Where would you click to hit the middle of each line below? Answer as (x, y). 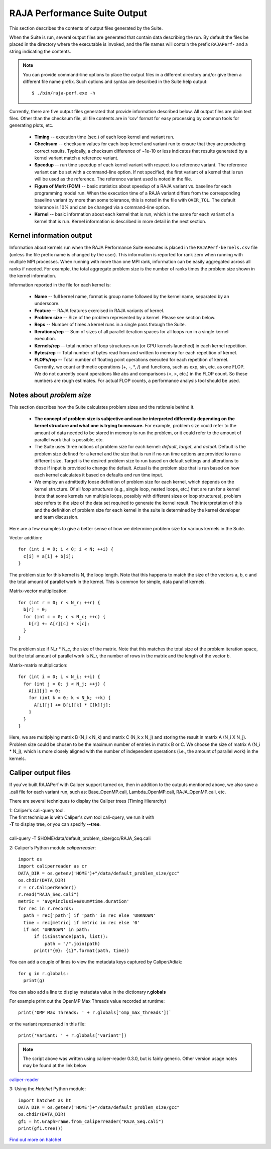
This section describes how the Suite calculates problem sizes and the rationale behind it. (102, 407)
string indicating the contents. (40, 51)
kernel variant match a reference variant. (77, 158)
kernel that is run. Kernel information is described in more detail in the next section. (120, 221)
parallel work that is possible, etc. (69, 439)
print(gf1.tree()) (41, 1129)
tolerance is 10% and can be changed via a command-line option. (102, 207)
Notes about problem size (50, 395)
